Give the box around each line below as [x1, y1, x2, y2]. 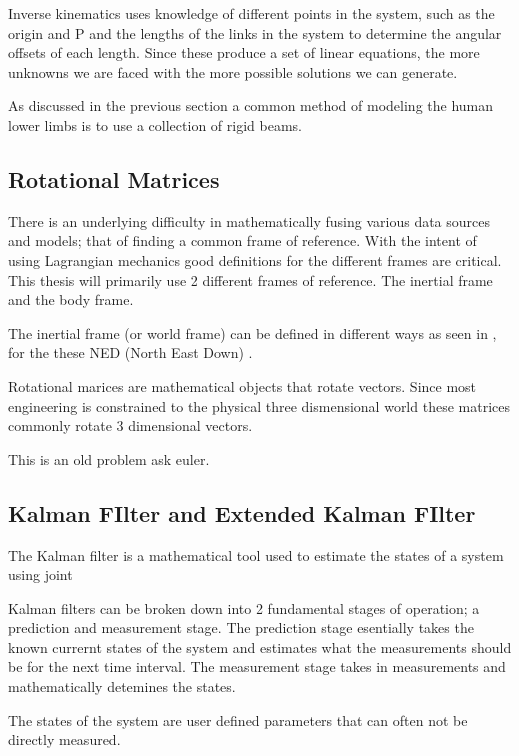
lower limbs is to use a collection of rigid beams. [8, 114, 302, 135]
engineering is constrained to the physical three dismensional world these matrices [8, 395, 510, 416]
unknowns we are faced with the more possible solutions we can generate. [8, 61, 458, 82]
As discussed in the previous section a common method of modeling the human [8, 95, 494, 116]
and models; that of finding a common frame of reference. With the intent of [8, 230, 477, 251]
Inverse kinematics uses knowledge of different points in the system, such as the [8, 3, 495, 23]
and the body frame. [8, 289, 134, 310]
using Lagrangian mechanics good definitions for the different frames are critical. [8, 249, 502, 270]
